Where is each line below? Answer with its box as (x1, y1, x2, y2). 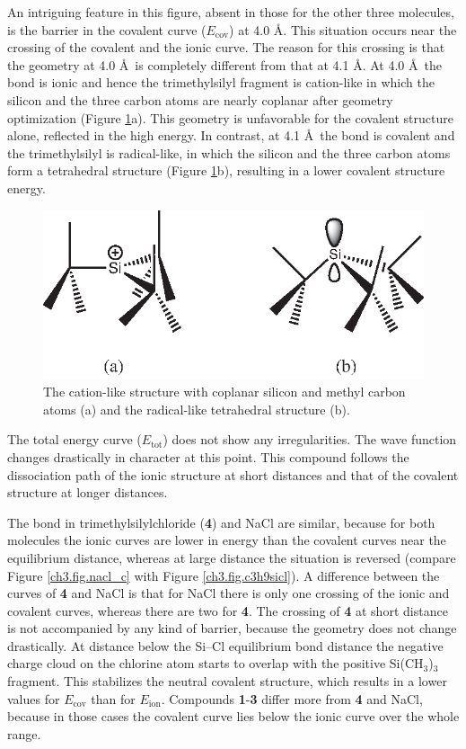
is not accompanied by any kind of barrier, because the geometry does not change (7, 619, 457, 638)
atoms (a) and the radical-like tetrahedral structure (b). (43, 399, 350, 418)
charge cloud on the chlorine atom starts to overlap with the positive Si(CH (7, 654, 424, 673)
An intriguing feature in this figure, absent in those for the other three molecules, (7, 3, 454, 21)
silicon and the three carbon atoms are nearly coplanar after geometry (7, 90, 393, 109)
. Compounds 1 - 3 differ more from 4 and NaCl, (161, 689, 423, 708)
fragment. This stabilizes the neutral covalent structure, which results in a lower (7, 672, 447, 691)
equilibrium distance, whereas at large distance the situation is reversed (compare (7, 548, 456, 566)
